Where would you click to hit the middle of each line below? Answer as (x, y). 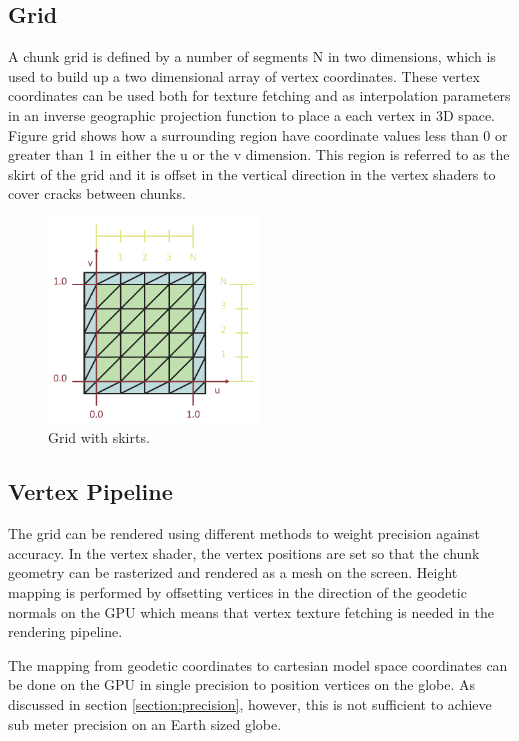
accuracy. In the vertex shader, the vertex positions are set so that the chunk (244, 552)
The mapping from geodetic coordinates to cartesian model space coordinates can (258, 664)
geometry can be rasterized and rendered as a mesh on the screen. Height (233, 572)
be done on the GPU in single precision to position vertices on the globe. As (242, 684)
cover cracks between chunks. (97, 193)
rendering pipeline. (65, 631)
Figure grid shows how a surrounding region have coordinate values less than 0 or (258, 134)
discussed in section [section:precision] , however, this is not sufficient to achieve (250, 703)
